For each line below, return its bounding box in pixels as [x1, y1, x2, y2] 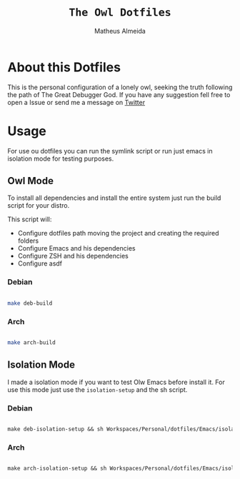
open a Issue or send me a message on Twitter [7, 98, 145, 106]
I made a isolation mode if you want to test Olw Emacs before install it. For [7, 378, 225, 386]
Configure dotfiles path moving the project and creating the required [17, 229, 219, 238]
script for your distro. [7, 201, 70, 210]
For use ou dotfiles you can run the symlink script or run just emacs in [7, 146, 213, 155]
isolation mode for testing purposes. [7, 154, 114, 163]
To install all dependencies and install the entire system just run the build [7, 193, 221, 202]
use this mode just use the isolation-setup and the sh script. [7, 385, 188, 394]
